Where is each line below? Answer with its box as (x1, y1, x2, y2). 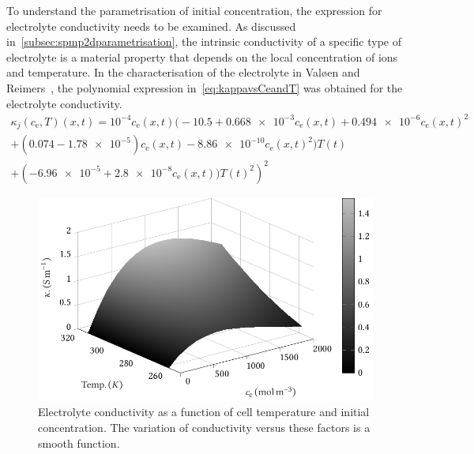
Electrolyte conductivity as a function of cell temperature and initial (38, 403, 370, 420)
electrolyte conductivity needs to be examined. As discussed (6, 17, 296, 34)
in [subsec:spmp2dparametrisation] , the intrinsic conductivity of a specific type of (6, 33, 401, 50)
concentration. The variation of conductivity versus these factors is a (38, 419, 371, 436)
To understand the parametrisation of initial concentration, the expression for (6, 2, 382, 18)
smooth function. (38, 434, 120, 451)
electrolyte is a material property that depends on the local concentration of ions (6, 48, 398, 65)
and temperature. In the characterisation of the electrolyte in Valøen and (6, 64, 360, 81)
